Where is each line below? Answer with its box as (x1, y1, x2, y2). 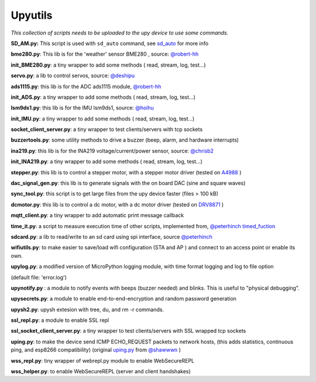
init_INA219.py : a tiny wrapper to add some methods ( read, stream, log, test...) (11, 158, 203, 165)
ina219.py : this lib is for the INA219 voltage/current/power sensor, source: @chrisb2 (11, 147, 214, 154)
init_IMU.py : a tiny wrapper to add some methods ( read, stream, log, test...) (11, 115, 195, 122)
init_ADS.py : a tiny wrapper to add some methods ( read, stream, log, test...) (11, 94, 195, 101)
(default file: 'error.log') (11, 274, 67, 281)
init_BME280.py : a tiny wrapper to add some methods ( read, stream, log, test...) (11, 61, 206, 68)
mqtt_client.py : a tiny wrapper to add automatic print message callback (11, 212, 184, 219)
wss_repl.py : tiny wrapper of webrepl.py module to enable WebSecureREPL (11, 357, 195, 364)
